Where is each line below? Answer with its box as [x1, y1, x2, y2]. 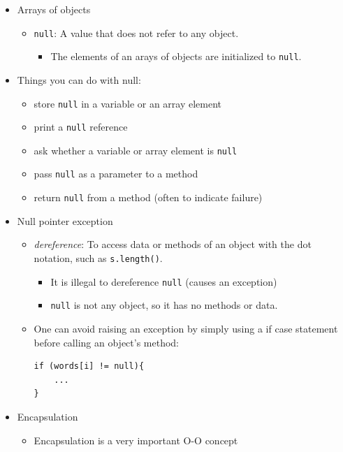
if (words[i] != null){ [34, 361, 145, 372]
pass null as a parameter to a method [34, 166, 198, 181]
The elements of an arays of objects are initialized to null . [50, 49, 302, 64]
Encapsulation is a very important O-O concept [34, 432, 238, 447]
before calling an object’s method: [34, 335, 180, 349]
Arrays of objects [17, 2, 91, 16]
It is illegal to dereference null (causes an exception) [50, 274, 277, 289]
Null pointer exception [17, 213, 113, 228]
